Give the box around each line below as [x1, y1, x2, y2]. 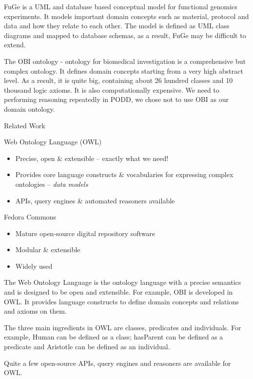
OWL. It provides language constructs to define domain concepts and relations [4, 296, 239, 306]
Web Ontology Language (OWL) [4, 137, 102, 147]
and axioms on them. [4, 306, 67, 316]
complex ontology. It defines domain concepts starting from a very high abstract [4, 65, 243, 76]
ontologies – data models [15, 179, 88, 189]
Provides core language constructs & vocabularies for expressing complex [15, 169, 234, 180]
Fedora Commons [4, 212, 56, 222]
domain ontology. [4, 103, 55, 114]
